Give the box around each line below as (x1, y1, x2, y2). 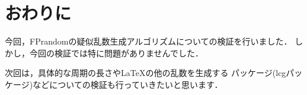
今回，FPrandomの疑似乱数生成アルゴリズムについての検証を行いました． (5, 35, 292, 47)
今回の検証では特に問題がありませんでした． (29, 46, 203, 59)
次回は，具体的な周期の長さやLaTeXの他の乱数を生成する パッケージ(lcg (5, 66, 286, 79)
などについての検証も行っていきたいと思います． (33, 78, 223, 90)
